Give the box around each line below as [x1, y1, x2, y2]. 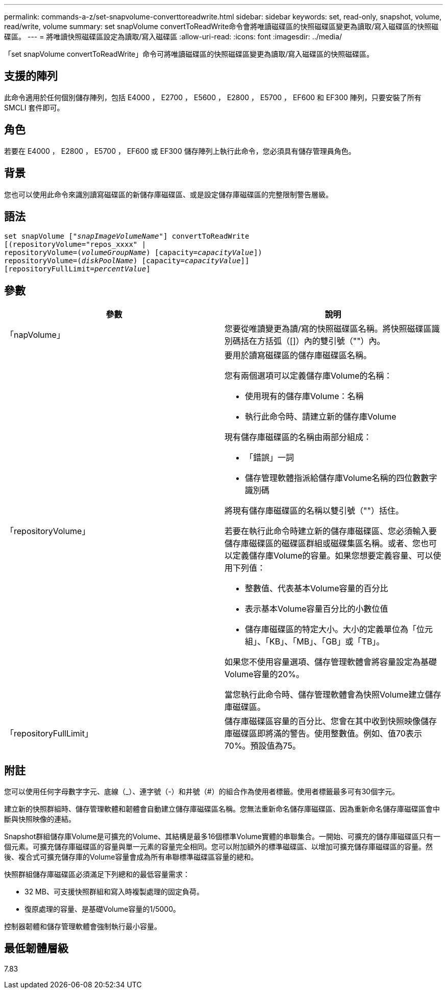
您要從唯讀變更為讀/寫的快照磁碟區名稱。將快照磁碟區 [225, 324, 432, 334]
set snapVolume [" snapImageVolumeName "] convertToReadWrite [4, 232, 250, 241]
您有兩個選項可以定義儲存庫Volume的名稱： [225, 371, 392, 381]
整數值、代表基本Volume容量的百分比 [245, 583, 388, 594]
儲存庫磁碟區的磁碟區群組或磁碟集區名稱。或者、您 [225, 538, 421, 549]
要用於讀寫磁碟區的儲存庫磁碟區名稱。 [225, 350, 372, 361]
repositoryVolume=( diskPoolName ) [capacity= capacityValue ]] [4, 257, 250, 265]
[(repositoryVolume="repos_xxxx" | [4, 240, 146, 249]
